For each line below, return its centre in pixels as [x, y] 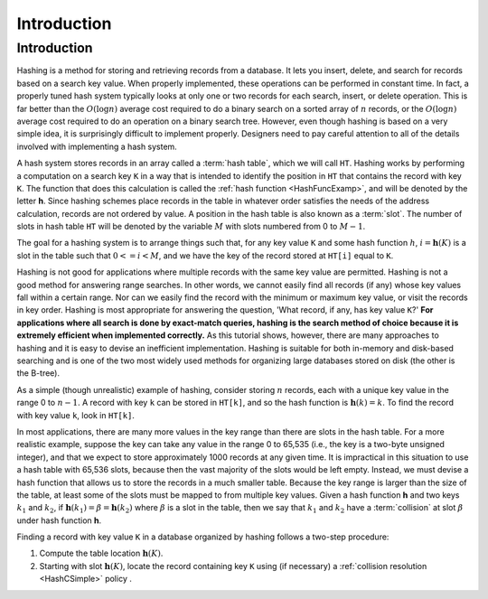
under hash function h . [59, 520]
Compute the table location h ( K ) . [101, 553]
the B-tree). [38, 373]
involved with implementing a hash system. [97, 146]
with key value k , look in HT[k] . [76, 415]
